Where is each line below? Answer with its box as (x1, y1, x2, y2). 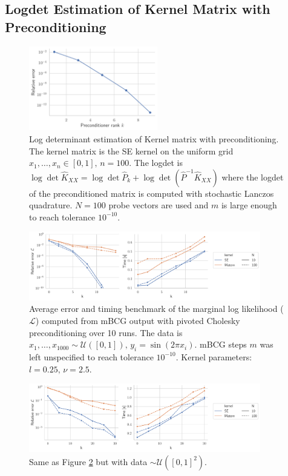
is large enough (221, 199, 277, 211)
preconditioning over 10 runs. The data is (29, 326, 183, 339)
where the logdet (221, 170, 284, 183)
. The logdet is (129, 156, 183, 169)
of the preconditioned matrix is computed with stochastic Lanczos (29, 187, 274, 199)
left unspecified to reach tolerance (29, 350, 154, 363)
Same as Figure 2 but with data (29, 455, 148, 468)
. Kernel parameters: (175, 350, 252, 363)
